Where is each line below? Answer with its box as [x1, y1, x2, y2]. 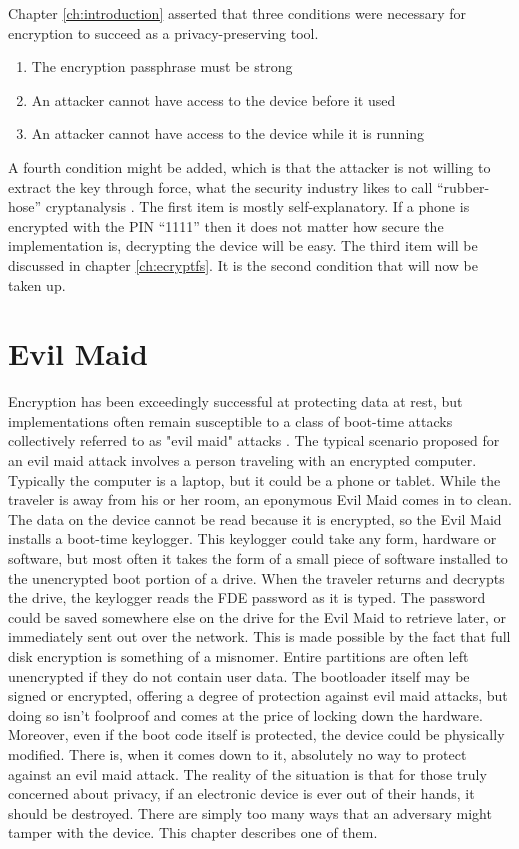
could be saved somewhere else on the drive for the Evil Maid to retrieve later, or [8, 606, 507, 627]
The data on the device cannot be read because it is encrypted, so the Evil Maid [8, 508, 502, 529]
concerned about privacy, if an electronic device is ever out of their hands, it [8, 783, 475, 804]
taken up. [8, 274, 66, 295]
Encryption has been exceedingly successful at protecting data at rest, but [8, 391, 463, 412]
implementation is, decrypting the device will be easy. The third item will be [8, 235, 478, 256]
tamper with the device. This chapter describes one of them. [8, 822, 378, 843]
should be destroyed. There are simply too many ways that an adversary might [8, 802, 492, 823]
